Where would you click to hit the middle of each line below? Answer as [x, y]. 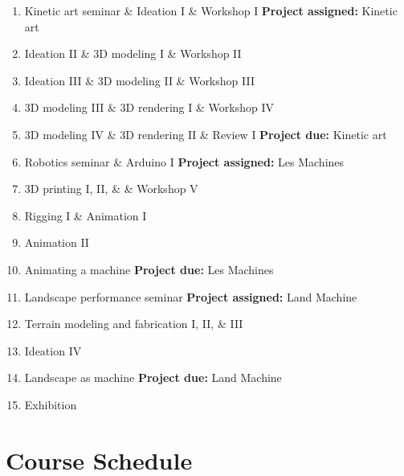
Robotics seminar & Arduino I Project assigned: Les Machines [184, 161]
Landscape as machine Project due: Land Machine [153, 378]
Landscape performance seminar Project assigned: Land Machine [191, 296]
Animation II [57, 242]
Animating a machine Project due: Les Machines [149, 269]
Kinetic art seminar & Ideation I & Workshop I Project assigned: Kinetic [211, 10]
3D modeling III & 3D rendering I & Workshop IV [149, 107]
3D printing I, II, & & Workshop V [111, 189]
